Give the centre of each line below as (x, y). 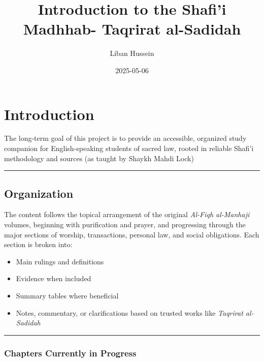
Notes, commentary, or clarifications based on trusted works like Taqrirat (129, 312)
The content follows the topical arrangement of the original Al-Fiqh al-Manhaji (127, 214)
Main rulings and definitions (60, 261)
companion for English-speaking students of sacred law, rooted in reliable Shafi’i (129, 148)
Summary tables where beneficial (67, 295)
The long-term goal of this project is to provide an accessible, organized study (125, 138)
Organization (39, 193)
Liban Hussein (132, 53)
